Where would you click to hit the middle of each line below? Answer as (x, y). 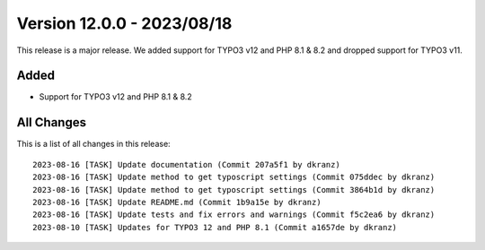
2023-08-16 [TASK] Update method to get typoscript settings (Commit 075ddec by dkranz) (234, 177)
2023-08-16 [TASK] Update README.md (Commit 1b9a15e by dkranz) (177, 202)
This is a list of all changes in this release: (93, 144)
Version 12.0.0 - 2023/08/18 (124, 23)
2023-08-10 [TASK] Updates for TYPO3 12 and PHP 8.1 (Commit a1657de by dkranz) (215, 227)
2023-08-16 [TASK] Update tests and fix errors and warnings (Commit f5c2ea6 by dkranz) (234, 215)
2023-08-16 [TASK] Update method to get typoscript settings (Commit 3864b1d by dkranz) (234, 190)
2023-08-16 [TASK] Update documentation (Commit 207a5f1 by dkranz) (186, 164)
